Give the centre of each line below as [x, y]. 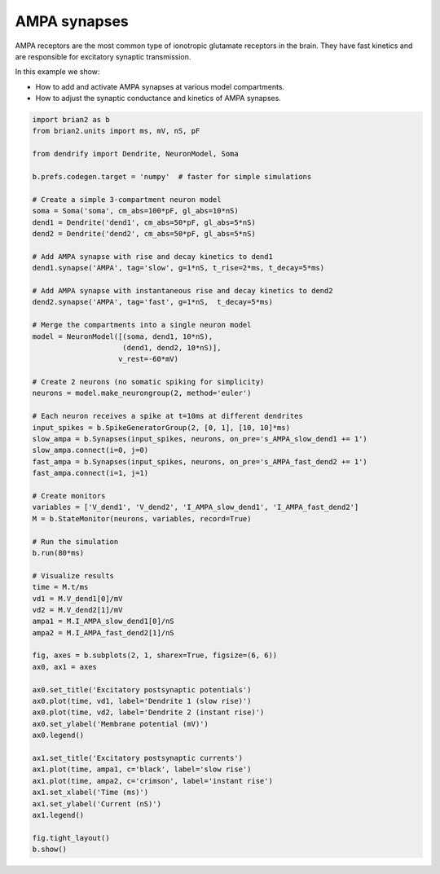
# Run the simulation [75, 541]
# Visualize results [73, 575]
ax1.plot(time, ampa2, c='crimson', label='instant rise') [152, 781]
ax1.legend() [58, 815]
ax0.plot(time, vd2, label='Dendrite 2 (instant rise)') [148, 712]
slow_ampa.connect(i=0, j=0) [90, 450]
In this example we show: [57, 72]
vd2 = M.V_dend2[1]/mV [77, 610]
